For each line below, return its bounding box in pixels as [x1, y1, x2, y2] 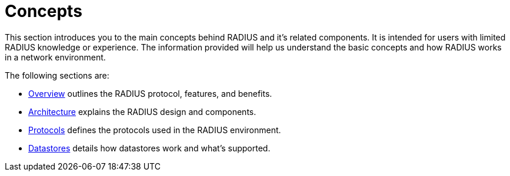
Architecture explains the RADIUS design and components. [28, 106, 256, 117]
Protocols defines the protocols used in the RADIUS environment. [28, 124, 281, 135]
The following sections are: [5, 70, 109, 80]
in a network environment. [5, 52, 106, 62]
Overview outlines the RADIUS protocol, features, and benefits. [28, 88, 272, 99]
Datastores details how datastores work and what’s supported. [28, 143, 271, 153]
